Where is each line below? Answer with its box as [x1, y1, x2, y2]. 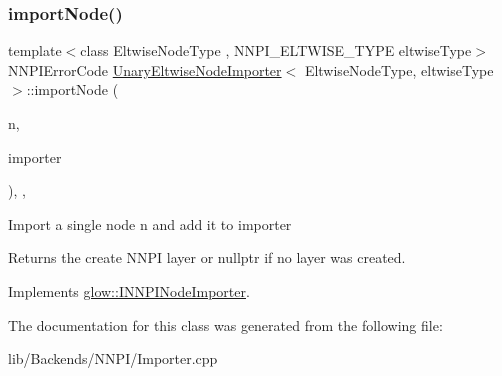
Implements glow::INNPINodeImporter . [8, 280, 250, 301]
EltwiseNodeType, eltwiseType [304, 59, 494, 80]
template [8, 40, 62, 61]
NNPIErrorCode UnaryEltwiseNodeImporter [8, 59, 282, 80]
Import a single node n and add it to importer [8, 213, 292, 234]
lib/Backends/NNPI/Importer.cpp [8, 348, 218, 369]
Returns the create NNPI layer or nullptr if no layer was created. [8, 247, 406, 268]
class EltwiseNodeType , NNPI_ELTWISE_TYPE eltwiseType [80, 40, 472, 61]
